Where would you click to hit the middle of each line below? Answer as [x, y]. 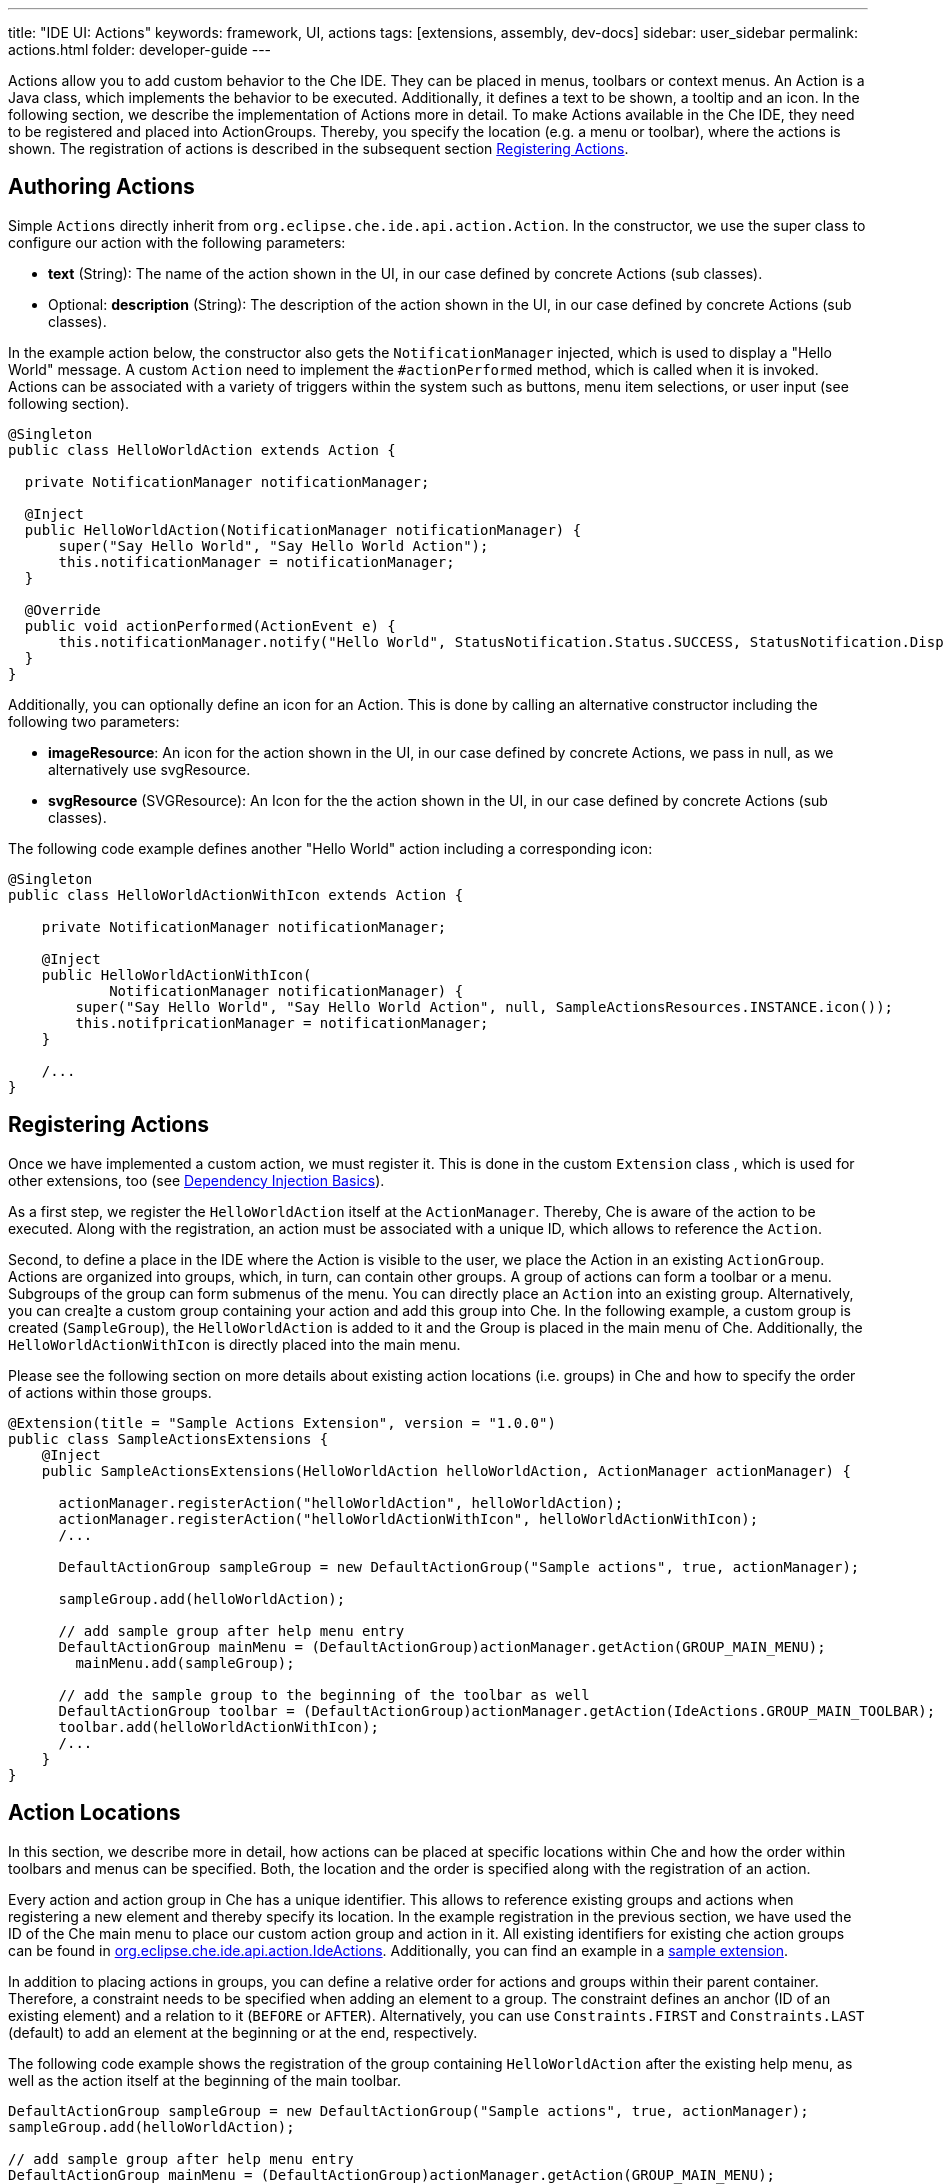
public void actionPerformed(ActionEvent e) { [210, 625]
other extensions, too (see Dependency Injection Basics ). [196, 1180]
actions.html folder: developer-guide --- [140, 49]
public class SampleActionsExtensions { [168, 1438]
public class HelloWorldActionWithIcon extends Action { [236, 894]
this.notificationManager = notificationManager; [256, 561]
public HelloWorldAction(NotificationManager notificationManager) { [303, 529]
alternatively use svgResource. [149, 769]
